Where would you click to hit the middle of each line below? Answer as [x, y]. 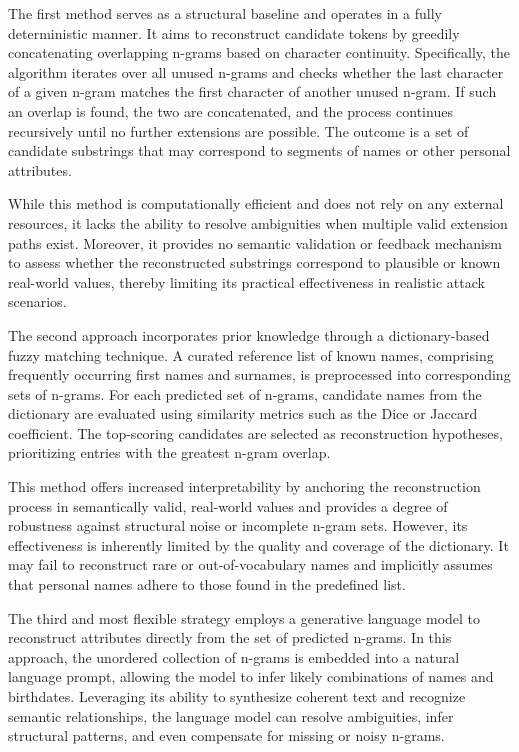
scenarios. [37, 301]
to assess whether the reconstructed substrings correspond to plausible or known [254, 262]
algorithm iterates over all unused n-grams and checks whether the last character [256, 71]
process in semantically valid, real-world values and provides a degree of [228, 505]
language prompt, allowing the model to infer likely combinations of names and [251, 676]
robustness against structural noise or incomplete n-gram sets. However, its [238, 525]
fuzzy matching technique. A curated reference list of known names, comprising [251, 354]
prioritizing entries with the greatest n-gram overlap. [169, 452]
